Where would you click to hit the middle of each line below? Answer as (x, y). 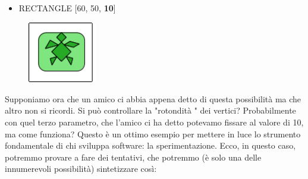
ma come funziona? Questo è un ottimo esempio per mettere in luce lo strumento (153, 134)
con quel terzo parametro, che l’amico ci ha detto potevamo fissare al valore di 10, (154, 122)
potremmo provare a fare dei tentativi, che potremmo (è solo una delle (133, 157)
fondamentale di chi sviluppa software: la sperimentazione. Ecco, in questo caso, (150, 145)
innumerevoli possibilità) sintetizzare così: (81, 169)
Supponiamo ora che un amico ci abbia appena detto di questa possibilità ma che (153, 98)
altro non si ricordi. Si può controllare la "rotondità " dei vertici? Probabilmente (150, 110)
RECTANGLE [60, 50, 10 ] (67, 8)
